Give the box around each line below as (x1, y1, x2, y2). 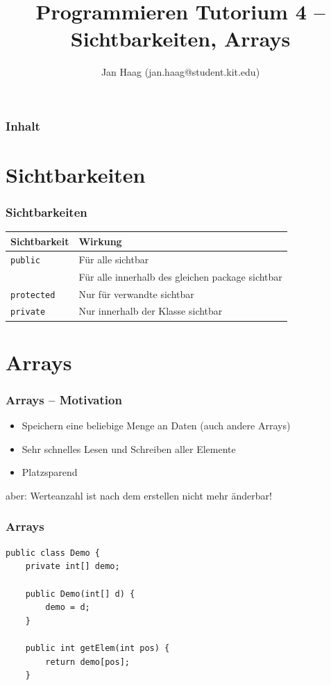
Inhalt (6, 117, 40, 134)
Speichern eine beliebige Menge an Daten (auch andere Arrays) (22, 418, 291, 433)
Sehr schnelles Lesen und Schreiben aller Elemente (22, 441, 236, 456)
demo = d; (45, 602, 90, 613)
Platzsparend (22, 465, 78, 479)
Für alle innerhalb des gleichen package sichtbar (78, 269, 282, 283)
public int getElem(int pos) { (25, 643, 170, 653)
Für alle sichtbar (78, 251, 149, 266)
